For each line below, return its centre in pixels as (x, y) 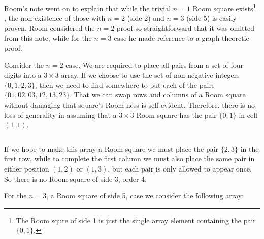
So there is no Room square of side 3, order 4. (75, 178)
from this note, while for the (48, 38)
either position (27, 168)
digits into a (23, 75)
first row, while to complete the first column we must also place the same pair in (129, 159)
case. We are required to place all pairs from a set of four (154, 65)
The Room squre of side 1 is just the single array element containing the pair (136, 220)
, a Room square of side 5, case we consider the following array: (145, 196)
